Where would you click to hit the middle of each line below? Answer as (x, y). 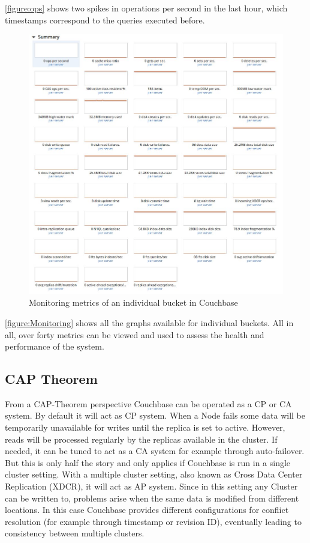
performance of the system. (55, 346)
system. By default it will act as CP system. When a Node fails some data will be (155, 415)
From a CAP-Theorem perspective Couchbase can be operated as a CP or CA (148, 403)
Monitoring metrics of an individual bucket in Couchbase (133, 302)
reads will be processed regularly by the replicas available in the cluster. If (141, 439)
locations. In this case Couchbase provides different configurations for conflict (147, 510)
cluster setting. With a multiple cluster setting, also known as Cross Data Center (154, 474)
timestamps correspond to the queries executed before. (105, 20)
